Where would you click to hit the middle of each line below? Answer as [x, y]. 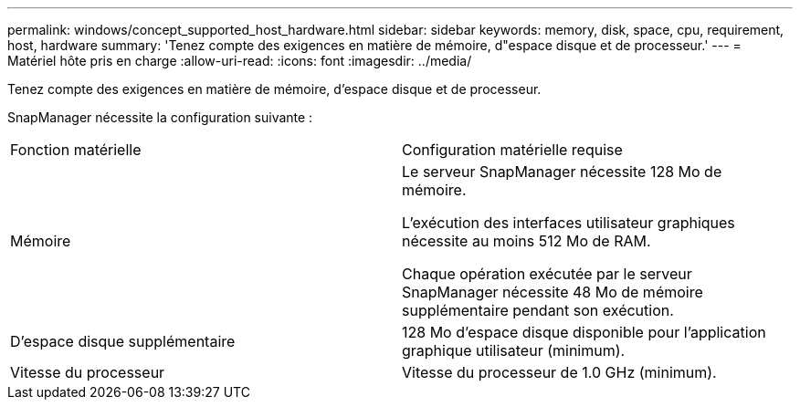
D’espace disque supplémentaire [123, 341]
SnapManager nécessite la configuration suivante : [160, 117]
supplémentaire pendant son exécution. [538, 310]
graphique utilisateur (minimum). [514, 350]
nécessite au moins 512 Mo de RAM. [526, 241]
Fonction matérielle [76, 150]
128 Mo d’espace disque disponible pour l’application [584, 332]
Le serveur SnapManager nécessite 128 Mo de [562, 172]
